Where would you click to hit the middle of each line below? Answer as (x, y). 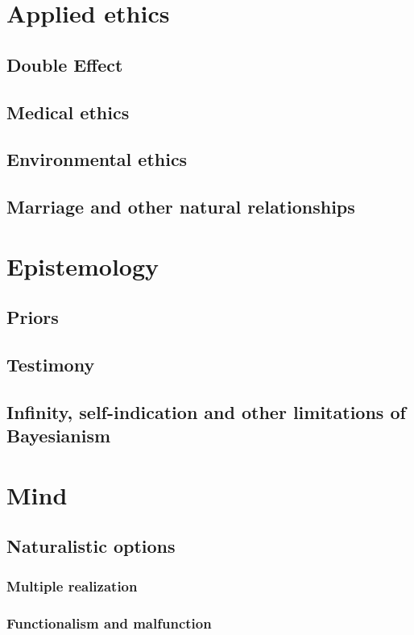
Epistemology (83, 266)
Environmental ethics (97, 159)
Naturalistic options (91, 546)
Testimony (51, 365)
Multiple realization (72, 585)
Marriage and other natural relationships (181, 207)
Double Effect (65, 64)
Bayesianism (59, 436)
